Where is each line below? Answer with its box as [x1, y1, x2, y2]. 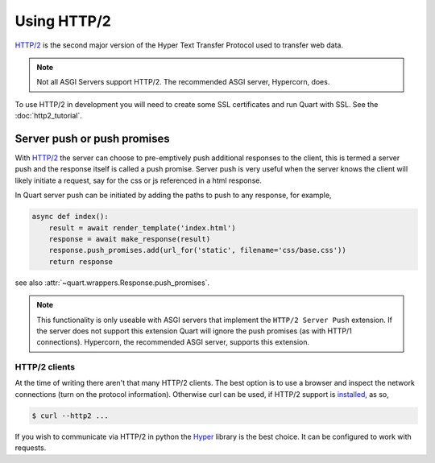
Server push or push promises [14, 131, 171, 145]
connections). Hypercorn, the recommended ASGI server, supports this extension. [36, 337, 310, 347]
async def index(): [31, 212, 109, 221]
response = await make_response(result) [48, 234, 211, 243]
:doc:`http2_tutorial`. [14, 111, 82, 121]
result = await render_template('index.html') [48, 223, 237, 233]
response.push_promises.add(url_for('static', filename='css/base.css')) [48, 246, 346, 255]
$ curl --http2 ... [31, 411, 109, 420]
